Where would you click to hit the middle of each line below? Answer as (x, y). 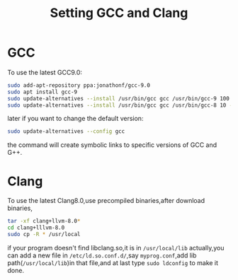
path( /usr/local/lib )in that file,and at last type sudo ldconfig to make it (113, 262)
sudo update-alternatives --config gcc (66, 132)
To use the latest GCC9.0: (45, 72)
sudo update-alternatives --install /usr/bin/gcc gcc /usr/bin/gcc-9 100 (119, 98)
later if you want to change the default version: (75, 119)
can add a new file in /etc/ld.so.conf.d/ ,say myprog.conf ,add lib (102, 255)
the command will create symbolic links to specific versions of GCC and (112, 145)
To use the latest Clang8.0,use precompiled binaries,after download (106, 201)
